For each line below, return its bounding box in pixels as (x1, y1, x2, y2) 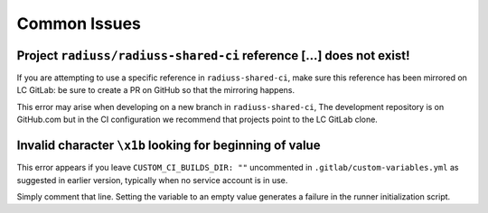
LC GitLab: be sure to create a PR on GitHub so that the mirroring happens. (16, 85, 296, 96)
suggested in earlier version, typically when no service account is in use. (16, 174, 288, 185)
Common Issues (16, 14, 142, 33)
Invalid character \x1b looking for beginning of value (16, 138, 321, 153)
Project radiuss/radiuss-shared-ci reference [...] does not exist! (16, 48, 410, 63)
